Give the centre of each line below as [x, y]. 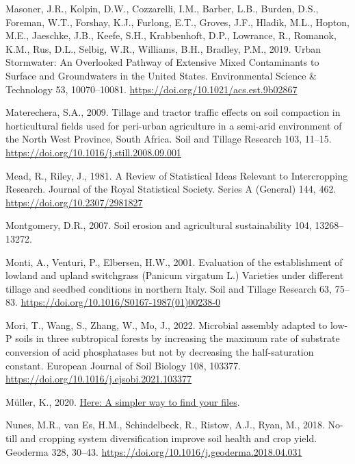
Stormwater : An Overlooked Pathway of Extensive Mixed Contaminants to [162, 62]
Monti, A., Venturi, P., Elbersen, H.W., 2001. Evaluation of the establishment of [174, 261]
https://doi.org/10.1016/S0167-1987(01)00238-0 [120, 302]
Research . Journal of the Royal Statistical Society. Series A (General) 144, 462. [171, 189]
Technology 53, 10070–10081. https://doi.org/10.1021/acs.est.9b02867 [152, 89]
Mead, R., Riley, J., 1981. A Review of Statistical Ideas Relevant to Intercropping [177, 175]
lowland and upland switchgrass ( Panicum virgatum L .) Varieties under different [175, 275]
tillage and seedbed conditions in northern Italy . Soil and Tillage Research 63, [169, 288]
